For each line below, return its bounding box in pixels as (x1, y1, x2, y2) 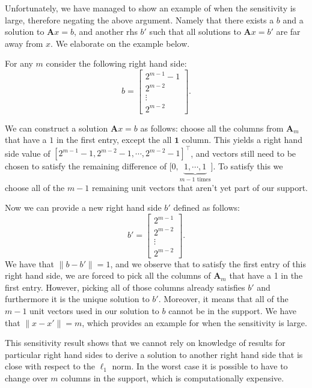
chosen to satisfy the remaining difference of (5, 160, 167, 172)
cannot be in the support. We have (168, 304, 297, 317)
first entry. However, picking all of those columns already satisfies (5, 280, 245, 293)
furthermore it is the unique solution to (5, 293, 150, 305)
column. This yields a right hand (182, 133, 302, 146)
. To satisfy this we (213, 160, 283, 172)
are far (276, 25, 301, 38)
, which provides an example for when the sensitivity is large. (82, 316, 307, 329)
